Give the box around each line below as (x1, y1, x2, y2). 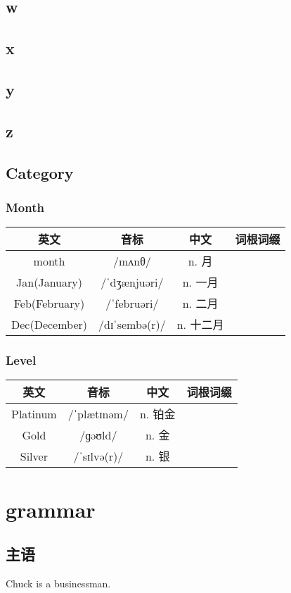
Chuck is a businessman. (6, 575, 111, 590)
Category (6, 161, 74, 183)
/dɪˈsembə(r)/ (98, 316, 166, 332)
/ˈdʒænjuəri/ (101, 273, 164, 290)
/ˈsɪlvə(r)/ (73, 447, 124, 464)
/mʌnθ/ (112, 252, 151, 269)
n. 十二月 (176, 316, 224, 333)
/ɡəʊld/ (79, 426, 117, 443)
